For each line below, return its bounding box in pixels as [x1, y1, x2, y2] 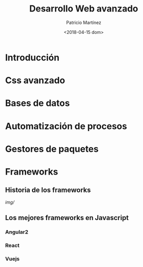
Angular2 [5, 229, 28, 235]
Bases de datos [5, 98, 70, 109]
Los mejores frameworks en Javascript [5, 214, 129, 222]
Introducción [5, 52, 60, 63]
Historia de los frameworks [5, 186, 91, 195]
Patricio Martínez [66, 19, 101, 25]
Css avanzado [5, 75, 65, 86]
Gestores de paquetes [5, 143, 99, 155]
